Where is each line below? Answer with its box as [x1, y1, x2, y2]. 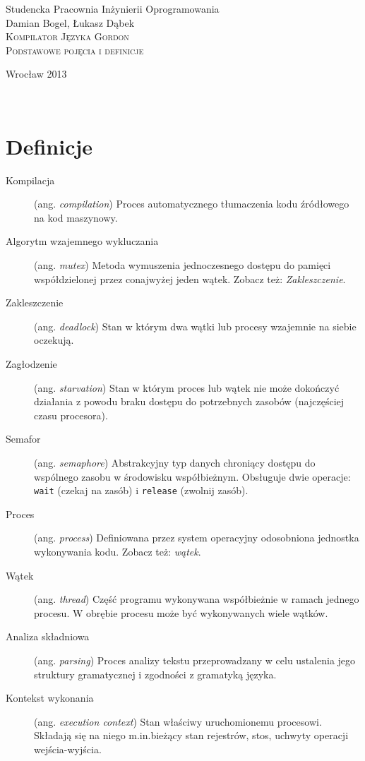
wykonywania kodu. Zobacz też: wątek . [34, 544, 201, 559]
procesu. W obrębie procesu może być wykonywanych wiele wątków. [34, 605, 328, 620]
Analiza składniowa [6, 629, 90, 644]
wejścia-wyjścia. [34, 741, 102, 756]
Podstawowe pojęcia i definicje [6, 42, 144, 57]
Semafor [6, 431, 41, 446]
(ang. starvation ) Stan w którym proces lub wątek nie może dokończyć [34, 380, 340, 395]
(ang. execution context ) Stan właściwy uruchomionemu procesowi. [34, 714, 322, 729]
